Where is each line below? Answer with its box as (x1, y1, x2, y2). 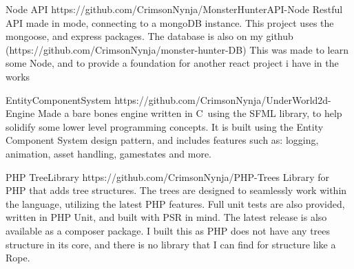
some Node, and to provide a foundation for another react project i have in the (6, 56, 339, 70)
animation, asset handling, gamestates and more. (6, 146, 212, 160)
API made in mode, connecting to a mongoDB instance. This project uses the (6, 15, 334, 30)
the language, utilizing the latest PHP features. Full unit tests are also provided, (6, 196, 345, 211)
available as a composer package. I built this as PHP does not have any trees (6, 223, 331, 237)
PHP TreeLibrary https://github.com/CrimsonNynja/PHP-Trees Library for (6, 169, 330, 184)
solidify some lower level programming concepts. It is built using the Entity (6, 119, 324, 133)
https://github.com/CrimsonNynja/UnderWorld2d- (114, 92, 331, 107)
